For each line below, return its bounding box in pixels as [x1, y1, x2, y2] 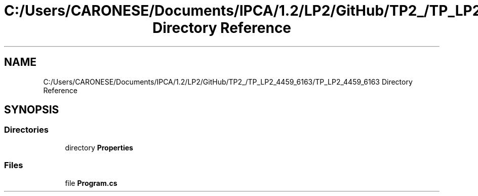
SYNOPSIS [4, 103, 59, 116]
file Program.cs [65, 178, 117, 187]
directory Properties [65, 143, 133, 152]
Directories [4, 125, 49, 135]
